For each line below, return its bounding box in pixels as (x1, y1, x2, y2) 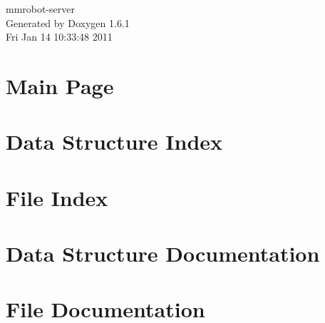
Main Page (6, 71, 114, 100)
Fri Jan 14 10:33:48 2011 (6, 29, 113, 44)
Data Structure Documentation (6, 239, 320, 268)
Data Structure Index (6, 127, 223, 156)
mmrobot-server (6, 1, 76, 16)
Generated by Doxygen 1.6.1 (6, 15, 130, 30)
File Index (6, 183, 108, 212)
